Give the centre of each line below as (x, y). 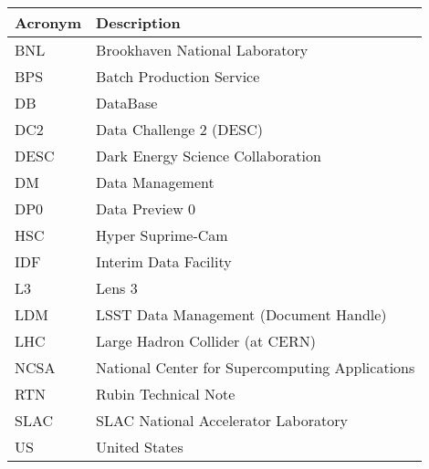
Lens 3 (117, 288)
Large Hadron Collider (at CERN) (206, 341)
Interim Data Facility (164, 261)
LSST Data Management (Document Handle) (241, 314)
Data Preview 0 (146, 208)
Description (138, 22)
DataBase (127, 103)
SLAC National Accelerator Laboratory (222, 420)
